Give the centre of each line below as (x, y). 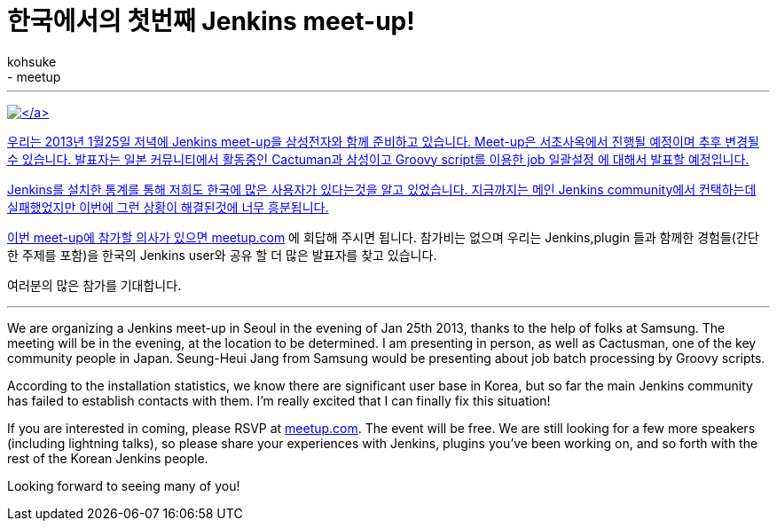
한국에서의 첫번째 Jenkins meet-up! (211, 21)
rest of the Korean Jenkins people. (108, 458)
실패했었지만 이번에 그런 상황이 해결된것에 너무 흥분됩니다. (168, 207)
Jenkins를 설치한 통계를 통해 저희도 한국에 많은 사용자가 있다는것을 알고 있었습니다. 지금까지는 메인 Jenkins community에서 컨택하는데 (382, 189)
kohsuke (32, 61)
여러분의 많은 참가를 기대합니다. (94, 285)
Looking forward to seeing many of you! (124, 485)
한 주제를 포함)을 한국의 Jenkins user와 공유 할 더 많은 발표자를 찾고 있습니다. (222, 255)
